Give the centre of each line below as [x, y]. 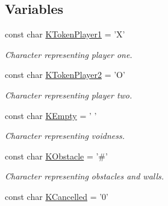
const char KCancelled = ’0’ [57, 196]
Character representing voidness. [65, 136]
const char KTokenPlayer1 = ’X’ [65, 34]
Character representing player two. [69, 95]
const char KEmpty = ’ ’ [51, 115]
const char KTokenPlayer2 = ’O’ [65, 75]
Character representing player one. [69, 54]
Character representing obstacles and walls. [85, 176]
